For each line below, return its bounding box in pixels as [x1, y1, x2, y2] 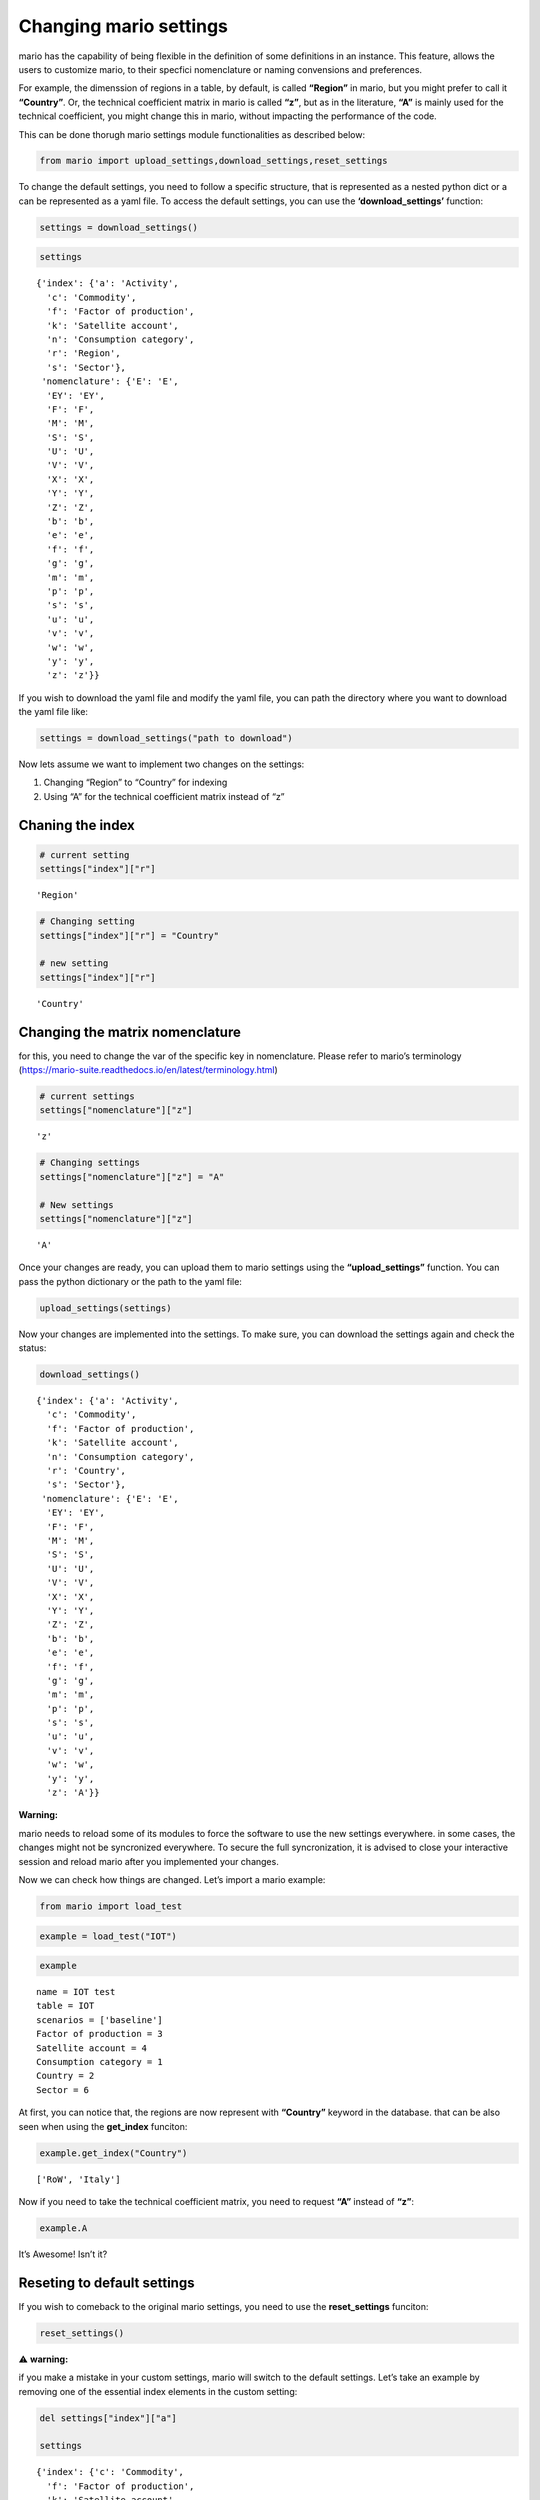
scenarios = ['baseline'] [36, 2014, 164, 2025]
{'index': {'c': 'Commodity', [36, 2466, 185, 2478]
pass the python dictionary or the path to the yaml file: [18, 1275, 242, 1287]
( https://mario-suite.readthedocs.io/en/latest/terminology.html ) [18, 1064, 279, 1076]
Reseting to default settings [18, 2274, 195, 2291]
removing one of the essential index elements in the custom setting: [18, 2385, 298, 2397]
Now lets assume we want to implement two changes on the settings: [18, 758, 305, 770]
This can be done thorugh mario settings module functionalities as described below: [18, 128, 365, 140]
